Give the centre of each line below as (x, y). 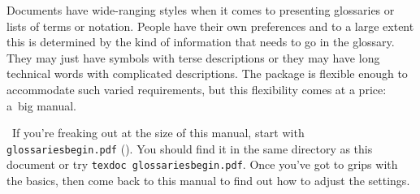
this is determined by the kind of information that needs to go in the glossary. (201, 42)
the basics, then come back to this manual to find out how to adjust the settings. (208, 181)
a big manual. (41, 105)
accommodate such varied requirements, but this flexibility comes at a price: (197, 89)
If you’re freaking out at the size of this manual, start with (158, 133)
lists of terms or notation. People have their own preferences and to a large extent (210, 26)
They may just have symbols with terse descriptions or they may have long (193, 57)
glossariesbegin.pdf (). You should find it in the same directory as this (190, 148)
